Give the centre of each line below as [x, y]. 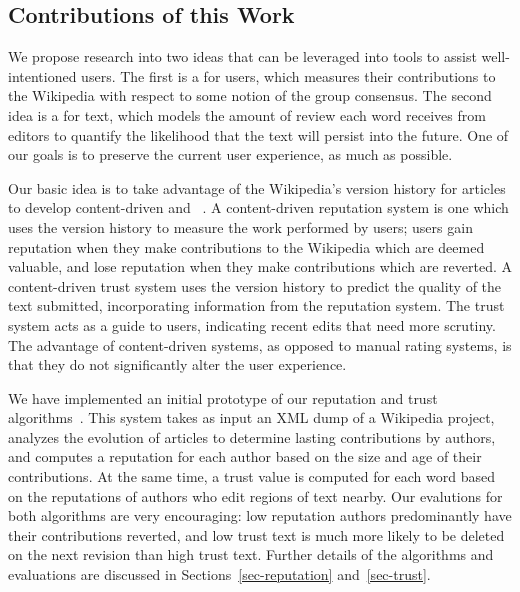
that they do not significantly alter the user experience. [177, 364]
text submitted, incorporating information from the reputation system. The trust [256, 305]
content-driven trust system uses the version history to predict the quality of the [255, 285]
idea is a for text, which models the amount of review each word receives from [247, 114]
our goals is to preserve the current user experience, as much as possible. [230, 154]
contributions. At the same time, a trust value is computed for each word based [252, 476]
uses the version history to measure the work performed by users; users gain [240, 226]
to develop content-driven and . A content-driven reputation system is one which [258, 207]
